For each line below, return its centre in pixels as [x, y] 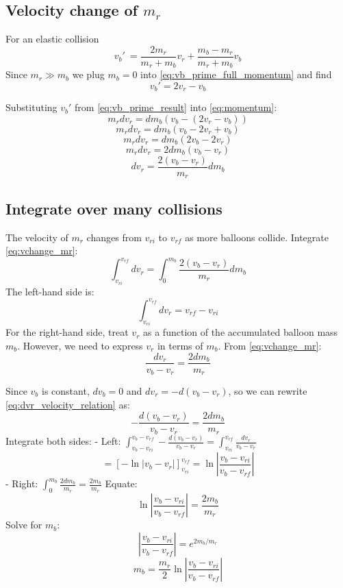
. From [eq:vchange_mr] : [270, 345]
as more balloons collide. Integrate [257, 237]
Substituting [31, 107]
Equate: [121, 483]
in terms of [180, 345]
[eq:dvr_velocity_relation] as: [68, 404]
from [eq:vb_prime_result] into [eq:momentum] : [176, 107]
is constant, [66, 391]
